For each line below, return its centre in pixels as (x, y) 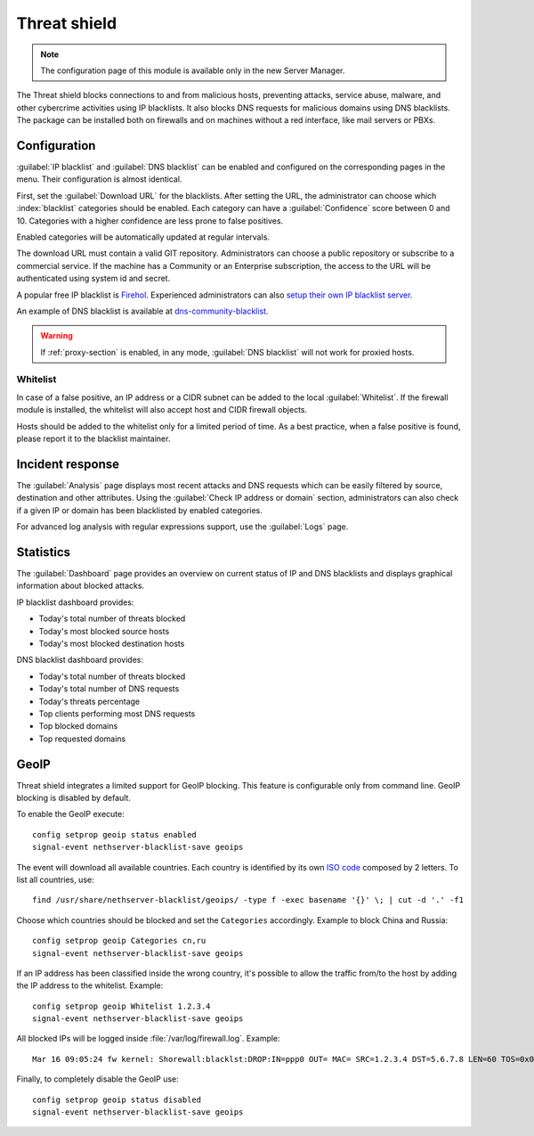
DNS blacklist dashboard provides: (80, 660)
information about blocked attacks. (81, 586)
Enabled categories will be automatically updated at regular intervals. (143, 237)
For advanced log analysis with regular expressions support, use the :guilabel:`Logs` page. (182, 527)
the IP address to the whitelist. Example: (90, 985)
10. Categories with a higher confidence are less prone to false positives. (150, 221)
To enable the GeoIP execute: (70, 814)
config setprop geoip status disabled (117, 1099)
